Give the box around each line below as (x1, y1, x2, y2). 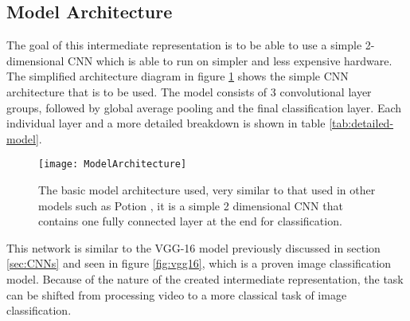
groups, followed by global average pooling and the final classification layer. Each (6, 99, 402, 115)
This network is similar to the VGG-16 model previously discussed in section (6, 239, 381, 256)
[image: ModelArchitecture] (38, 159, 187, 170)
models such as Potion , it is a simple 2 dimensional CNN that (38, 197, 343, 213)
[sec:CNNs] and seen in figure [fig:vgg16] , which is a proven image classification (6, 255, 392, 272)
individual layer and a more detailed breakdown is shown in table (6, 115, 326, 131)
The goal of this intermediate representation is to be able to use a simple (6, 37, 362, 53)
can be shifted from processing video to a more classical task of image (6, 286, 347, 303)
